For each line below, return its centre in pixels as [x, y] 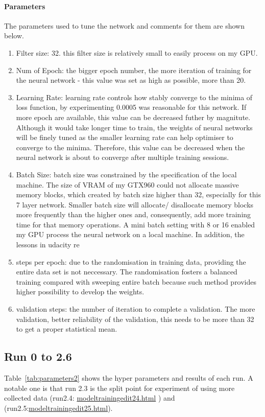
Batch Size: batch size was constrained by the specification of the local [126, 174]
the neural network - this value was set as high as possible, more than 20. [131, 80]
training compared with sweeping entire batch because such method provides [136, 281]
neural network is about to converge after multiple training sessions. [123, 157]
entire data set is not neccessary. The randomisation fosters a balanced [127, 272]
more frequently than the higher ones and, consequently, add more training [134, 214]
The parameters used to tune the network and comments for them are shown [125, 25]
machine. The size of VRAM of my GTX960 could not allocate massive [127, 184]
